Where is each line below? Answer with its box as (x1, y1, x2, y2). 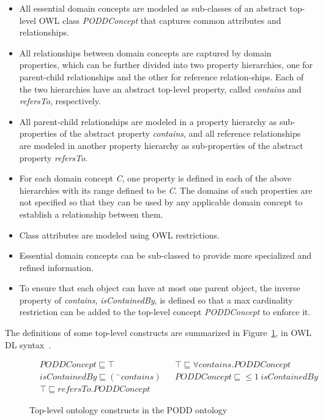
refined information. (19, 261, 94, 273)
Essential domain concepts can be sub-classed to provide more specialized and (19, 249, 311, 262)
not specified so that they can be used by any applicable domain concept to (19, 196, 303, 208)
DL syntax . (5, 338, 51, 351)
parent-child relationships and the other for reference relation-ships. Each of (19, 70, 304, 83)
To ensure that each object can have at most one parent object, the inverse (19, 281, 300, 294)
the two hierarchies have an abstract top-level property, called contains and (19, 82, 302, 95)
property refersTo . (19, 151, 88, 164)
